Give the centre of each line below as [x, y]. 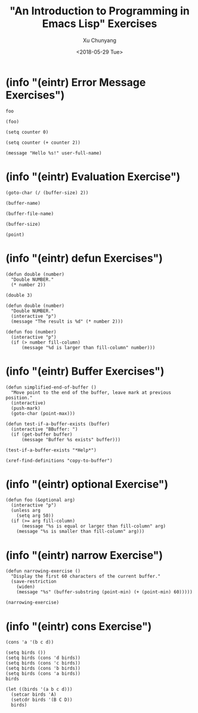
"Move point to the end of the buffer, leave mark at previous [91, 392]
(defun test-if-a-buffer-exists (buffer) [58, 424]
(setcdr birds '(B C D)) [42, 700]
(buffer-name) [23, 203]
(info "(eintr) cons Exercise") [79, 626]
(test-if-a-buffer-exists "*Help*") [51, 450]
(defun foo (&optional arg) [41, 500]
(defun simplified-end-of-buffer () [51, 387]
